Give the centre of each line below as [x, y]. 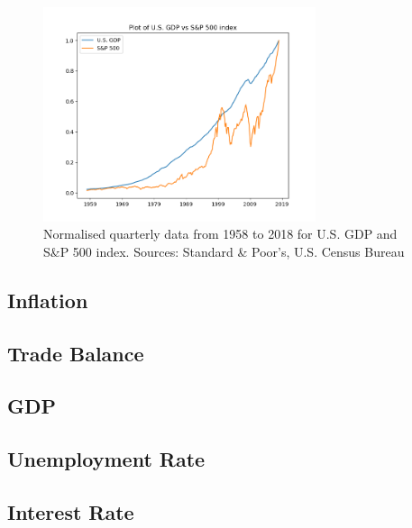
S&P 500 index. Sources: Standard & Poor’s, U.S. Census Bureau [224, 251]
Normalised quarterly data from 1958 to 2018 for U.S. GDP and [220, 234]
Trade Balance [76, 353]
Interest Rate [71, 511]
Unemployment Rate [106, 459]
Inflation [48, 300]
